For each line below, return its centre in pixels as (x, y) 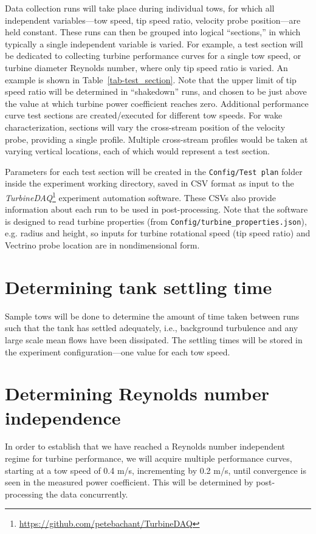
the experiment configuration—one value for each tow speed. (118, 351)
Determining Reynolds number (137, 393)
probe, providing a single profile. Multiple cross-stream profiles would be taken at (156, 139)
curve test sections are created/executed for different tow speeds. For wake (144, 115)
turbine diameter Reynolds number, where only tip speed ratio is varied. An (146, 67)
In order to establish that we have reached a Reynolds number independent (145, 446)
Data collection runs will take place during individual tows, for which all (140, 8)
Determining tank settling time (139, 286)
